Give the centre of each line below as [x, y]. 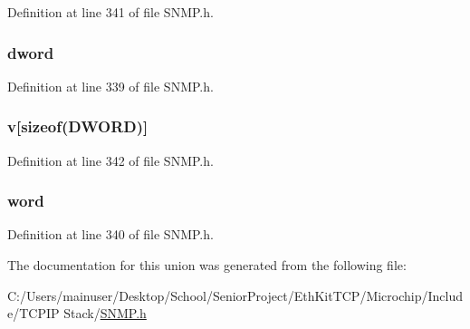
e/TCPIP [34, 313]
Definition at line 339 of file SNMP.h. [110, 86]
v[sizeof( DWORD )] [78, 126]
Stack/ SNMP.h [105, 313]
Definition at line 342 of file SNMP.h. [110, 160]
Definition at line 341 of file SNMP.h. [110, 12]
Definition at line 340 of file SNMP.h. [110, 234]
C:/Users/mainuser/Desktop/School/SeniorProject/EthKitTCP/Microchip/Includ [235, 295]
